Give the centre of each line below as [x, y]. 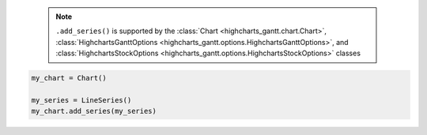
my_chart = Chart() [69, 78]
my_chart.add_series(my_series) [94, 111]
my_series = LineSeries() [81, 100]
